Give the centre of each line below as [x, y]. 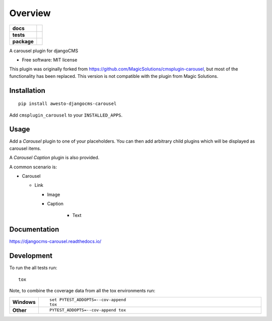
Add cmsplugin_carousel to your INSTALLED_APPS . [66, 115]
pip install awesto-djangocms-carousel [67, 104]
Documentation [34, 229]
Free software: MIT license [50, 60]
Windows [24, 302]
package [23, 41]
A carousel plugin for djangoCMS [44, 51]
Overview [30, 13]
